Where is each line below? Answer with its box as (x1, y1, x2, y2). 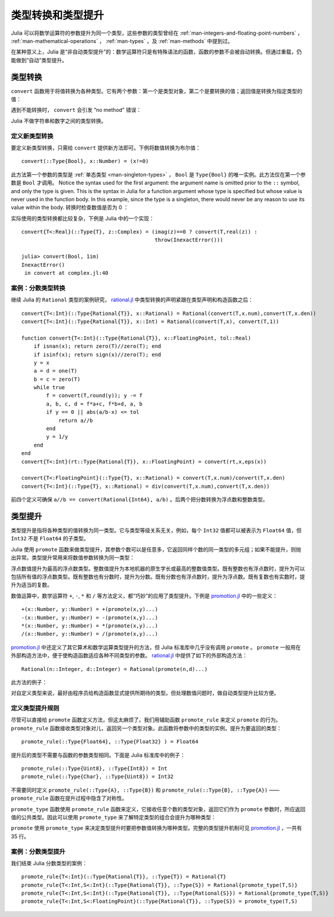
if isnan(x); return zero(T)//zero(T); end (33, 343, 161, 350)
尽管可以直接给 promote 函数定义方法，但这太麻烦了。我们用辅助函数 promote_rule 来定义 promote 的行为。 (11, 716, 281, 723)
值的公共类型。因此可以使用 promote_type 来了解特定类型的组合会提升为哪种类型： (11, 813, 217, 820)
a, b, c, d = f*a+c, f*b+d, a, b (46, 400, 143, 407)
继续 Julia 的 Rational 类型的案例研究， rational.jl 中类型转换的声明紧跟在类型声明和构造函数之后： (11, 296, 253, 303)
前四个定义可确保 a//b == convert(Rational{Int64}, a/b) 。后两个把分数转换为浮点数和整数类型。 (11, 496, 268, 503)
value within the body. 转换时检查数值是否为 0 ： (11, 204, 129, 211)
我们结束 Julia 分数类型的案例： (11, 859, 88, 866)
